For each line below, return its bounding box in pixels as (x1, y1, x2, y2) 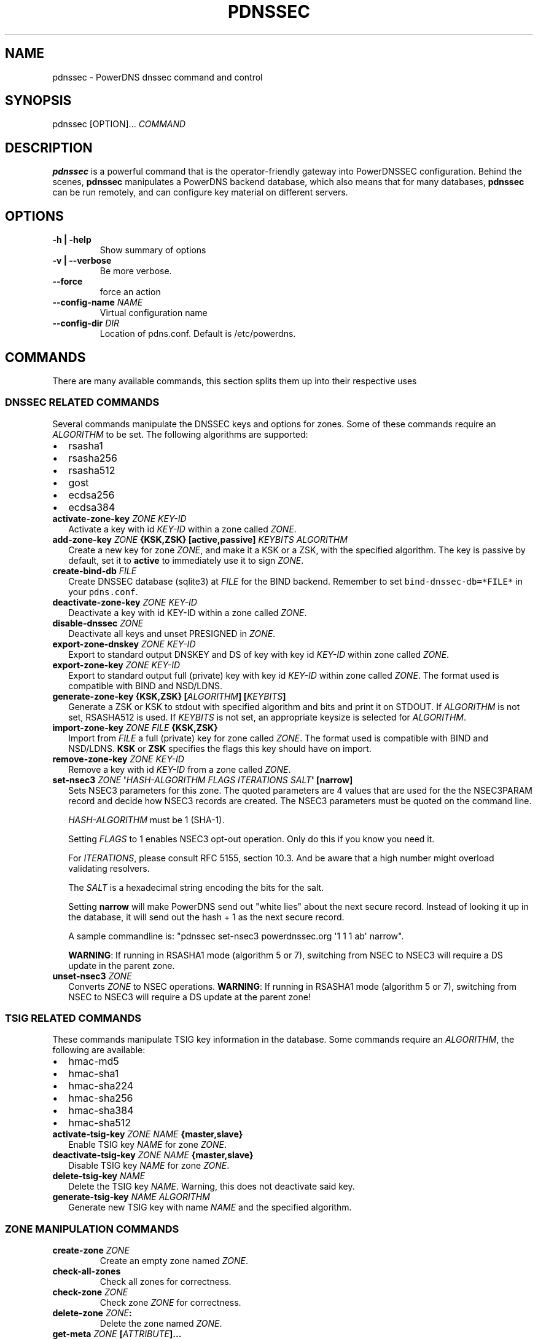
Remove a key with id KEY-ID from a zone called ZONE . (68, 764, 291, 775)
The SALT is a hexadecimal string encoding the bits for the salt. (68, 882, 324, 893)
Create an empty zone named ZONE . (99, 1255, 248, 1266)
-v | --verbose (52, 255, 112, 266)
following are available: (52, 1045, 146, 1056)
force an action (99, 286, 161, 298)
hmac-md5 (68, 1055, 119, 1068)
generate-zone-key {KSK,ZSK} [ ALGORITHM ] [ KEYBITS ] (52, 690, 286, 701)
